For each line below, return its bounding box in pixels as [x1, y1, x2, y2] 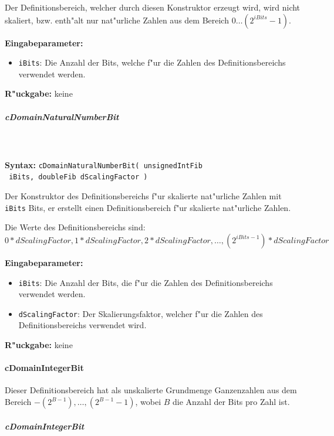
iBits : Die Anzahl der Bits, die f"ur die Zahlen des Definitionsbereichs [18, 276, 273, 288]
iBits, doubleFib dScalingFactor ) [9, 173, 148, 182]
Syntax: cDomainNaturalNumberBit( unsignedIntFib [5, 158, 203, 171]
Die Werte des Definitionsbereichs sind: [5, 221, 146, 233]
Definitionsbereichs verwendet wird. [18, 319, 147, 331]
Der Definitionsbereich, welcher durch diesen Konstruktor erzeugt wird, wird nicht [5, 1, 301, 13]
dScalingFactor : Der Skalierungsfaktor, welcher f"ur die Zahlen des [18, 307, 263, 319]
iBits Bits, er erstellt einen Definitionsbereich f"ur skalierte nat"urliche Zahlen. [5, 201, 291, 213]
